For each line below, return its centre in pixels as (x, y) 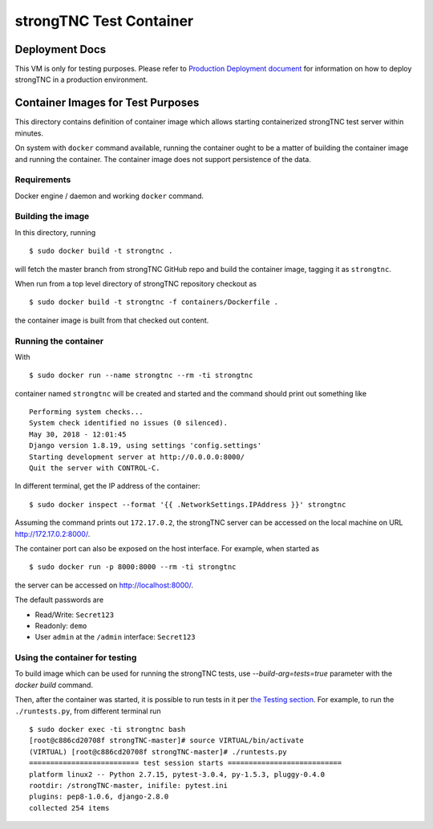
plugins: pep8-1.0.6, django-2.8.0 (99, 797)
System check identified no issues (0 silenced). (129, 423)
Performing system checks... (86, 412)
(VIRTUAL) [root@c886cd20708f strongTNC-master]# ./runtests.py (158, 752)
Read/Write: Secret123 (75, 615)
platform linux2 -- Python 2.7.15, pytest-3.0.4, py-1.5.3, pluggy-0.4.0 (177, 774)
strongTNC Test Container (104, 21)
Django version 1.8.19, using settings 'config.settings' (146, 446)
